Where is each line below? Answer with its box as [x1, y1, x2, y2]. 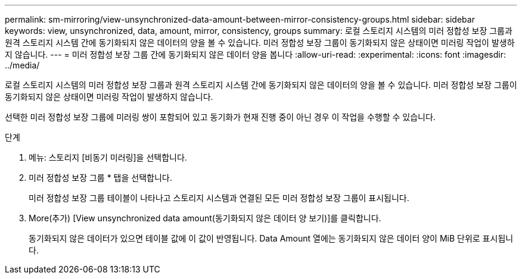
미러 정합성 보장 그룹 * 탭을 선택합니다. [29, 173, 172, 183]
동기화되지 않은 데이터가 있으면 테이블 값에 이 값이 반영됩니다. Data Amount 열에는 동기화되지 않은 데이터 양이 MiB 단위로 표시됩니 [29, 233, 514, 243]
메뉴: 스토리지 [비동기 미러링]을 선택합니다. [29, 152, 187, 162]
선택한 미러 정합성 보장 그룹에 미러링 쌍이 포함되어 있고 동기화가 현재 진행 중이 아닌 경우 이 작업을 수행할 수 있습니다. [5, 112, 436, 122]
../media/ [5, 60, 40, 70]
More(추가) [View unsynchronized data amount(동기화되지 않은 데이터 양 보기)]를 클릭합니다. [29, 213, 381, 223]
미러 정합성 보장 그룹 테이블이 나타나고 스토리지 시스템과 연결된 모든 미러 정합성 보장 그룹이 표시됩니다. [29, 193, 409, 203]
